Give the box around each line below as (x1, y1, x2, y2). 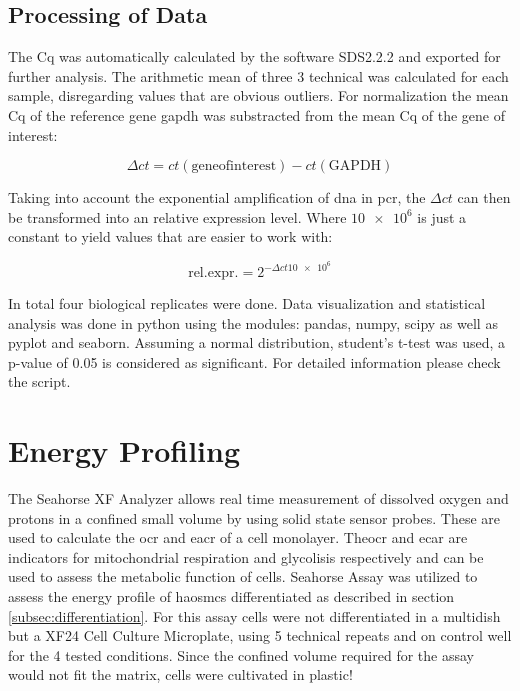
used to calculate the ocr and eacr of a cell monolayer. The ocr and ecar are (8, 527, 468, 548)
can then (457, 187, 511, 208)
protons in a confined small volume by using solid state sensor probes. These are (8, 507, 500, 528)
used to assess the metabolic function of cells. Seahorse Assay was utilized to (8, 566, 478, 587)
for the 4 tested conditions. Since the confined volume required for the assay (8, 644, 474, 665)
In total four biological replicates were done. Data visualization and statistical (8, 293, 486, 314)
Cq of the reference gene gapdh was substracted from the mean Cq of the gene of (8, 104, 505, 125)
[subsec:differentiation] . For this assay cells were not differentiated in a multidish (8, 605, 501, 626)
